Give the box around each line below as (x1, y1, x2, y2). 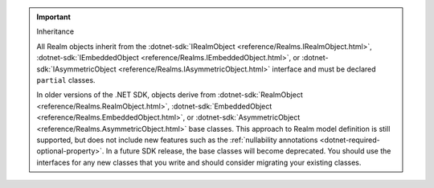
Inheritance (36, 27, 75, 36)
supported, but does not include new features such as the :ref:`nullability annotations (36, 135, 318, 145)
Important (36, 12, 72, 22)
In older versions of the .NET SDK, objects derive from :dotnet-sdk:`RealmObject (36, 90, 303, 100)
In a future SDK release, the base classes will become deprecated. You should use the (105, 146, 391, 156)
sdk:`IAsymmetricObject (36, 64, 117, 74)
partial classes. (36, 75, 96, 84)
